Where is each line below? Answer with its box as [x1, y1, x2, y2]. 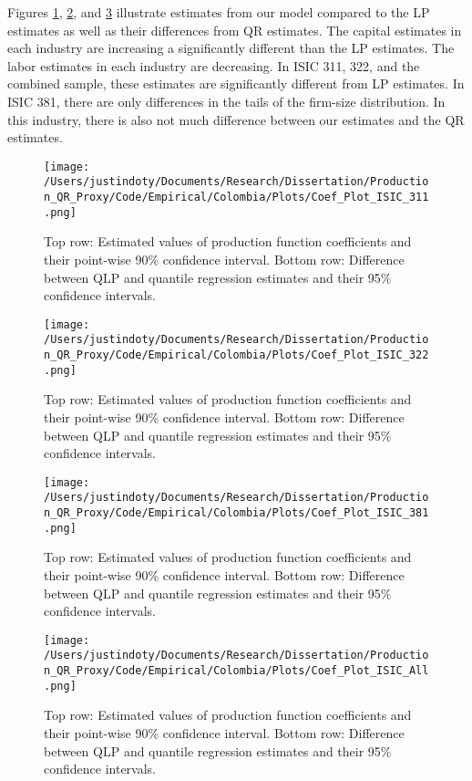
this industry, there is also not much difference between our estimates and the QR [7, 109, 465, 129]
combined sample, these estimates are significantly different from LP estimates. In [7, 74, 465, 93]
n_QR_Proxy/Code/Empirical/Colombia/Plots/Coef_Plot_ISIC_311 [44, 191, 429, 204]
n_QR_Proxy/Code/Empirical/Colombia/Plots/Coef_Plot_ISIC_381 [44, 506, 429, 520]
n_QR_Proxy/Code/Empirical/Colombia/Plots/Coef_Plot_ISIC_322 [44, 349, 429, 362]
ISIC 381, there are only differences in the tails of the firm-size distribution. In [7, 91, 446, 110]
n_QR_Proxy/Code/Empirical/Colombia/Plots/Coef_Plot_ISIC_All [44, 664, 429, 678]
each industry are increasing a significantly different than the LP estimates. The [7, 38, 455, 57]
